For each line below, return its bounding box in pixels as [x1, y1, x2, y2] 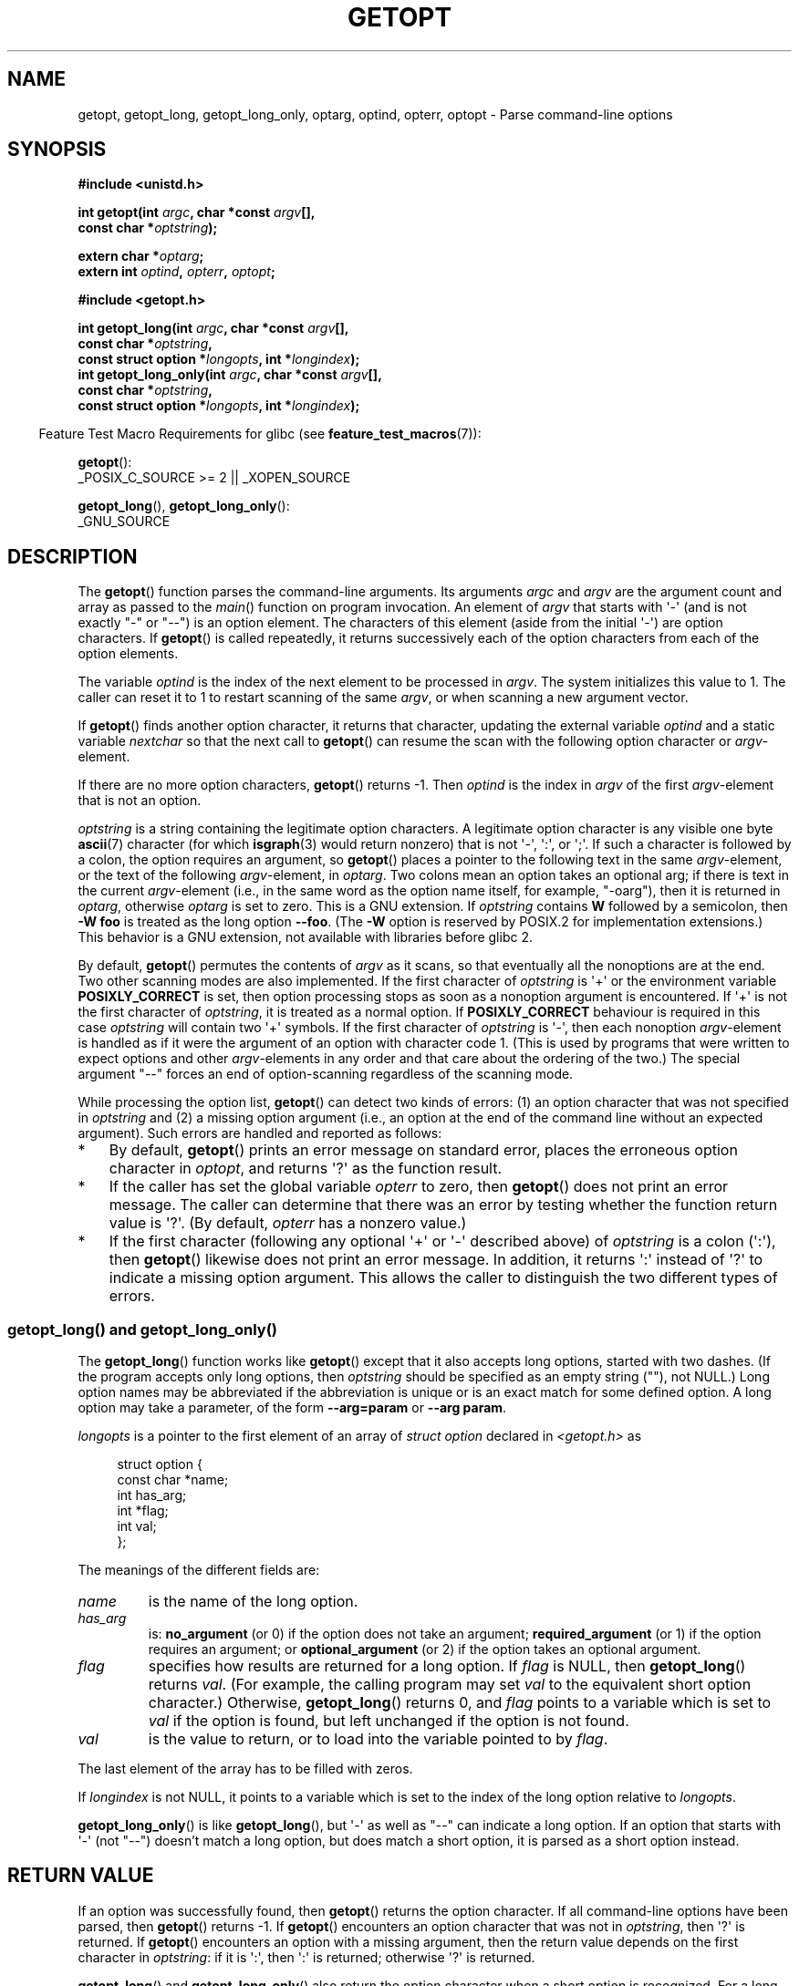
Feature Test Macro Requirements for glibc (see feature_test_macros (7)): [38, 426, 482, 442]
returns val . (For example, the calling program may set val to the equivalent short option [148, 1675, 752, 1694]
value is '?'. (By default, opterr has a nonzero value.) [109, 1214, 467, 1233]
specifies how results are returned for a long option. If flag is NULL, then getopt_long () [148, 1657, 746, 1676]
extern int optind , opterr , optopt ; [78, 264, 275, 280]
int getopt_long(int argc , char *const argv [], [78, 320, 349, 336]
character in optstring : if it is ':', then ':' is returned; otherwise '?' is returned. [78, 1949, 535, 1965]
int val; [117, 1518, 157, 1535]
